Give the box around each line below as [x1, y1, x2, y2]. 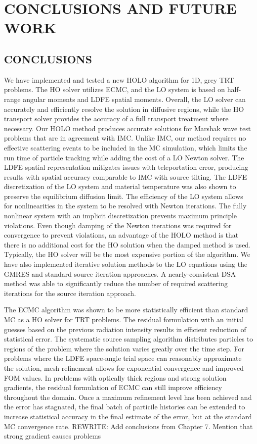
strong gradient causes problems [4, 431, 101, 441]
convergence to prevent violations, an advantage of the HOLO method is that [4, 230, 239, 240]
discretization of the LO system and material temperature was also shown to [4, 181, 236, 192]
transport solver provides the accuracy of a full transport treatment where [4, 113, 229, 124]
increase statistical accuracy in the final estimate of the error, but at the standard [4, 411, 252, 421]
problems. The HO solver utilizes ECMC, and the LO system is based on [4, 84, 225, 95]
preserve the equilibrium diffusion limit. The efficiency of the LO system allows [4, 191, 243, 201]
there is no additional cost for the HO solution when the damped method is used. [4, 239, 251, 249]
